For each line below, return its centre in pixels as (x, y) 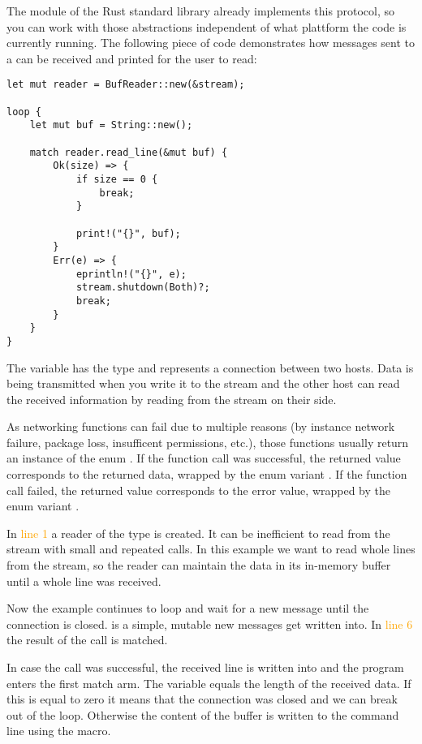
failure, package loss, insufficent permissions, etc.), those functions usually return (208, 442)
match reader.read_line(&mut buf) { (129, 152)
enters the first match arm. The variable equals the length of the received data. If (209, 683)
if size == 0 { (117, 179)
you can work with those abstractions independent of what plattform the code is (207, 26)
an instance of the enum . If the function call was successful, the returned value (204, 458)
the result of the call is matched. (87, 640)
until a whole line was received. (84, 581)
